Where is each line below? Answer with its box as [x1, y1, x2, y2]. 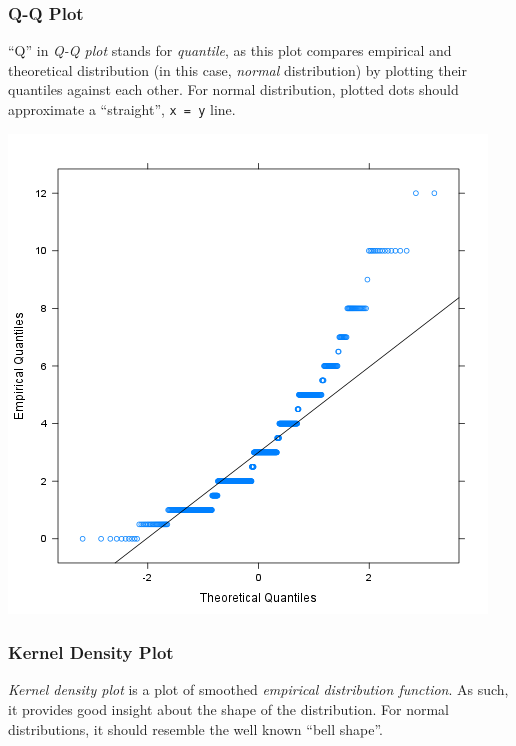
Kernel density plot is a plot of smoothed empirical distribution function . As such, [8, 679, 509, 700]
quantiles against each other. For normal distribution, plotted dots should [8, 79, 459, 100]
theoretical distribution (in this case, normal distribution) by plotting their [8, 59, 467, 80]
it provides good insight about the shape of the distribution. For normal [8, 699, 449, 720]
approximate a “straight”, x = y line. [8, 99, 236, 119]
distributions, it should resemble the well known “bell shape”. [8, 718, 383, 739]
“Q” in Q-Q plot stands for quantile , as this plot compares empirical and [8, 40, 452, 61]
